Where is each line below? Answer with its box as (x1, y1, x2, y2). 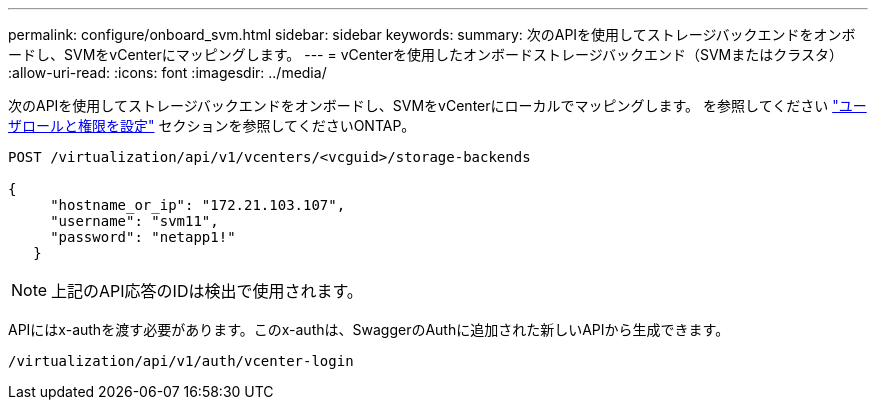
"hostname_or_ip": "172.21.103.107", (50, 197, 346, 213)
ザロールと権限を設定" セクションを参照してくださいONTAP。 (8, 117, 416, 134)
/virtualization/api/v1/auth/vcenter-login (8, 353, 354, 369)
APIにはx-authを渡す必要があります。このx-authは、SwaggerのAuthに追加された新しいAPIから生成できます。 (8, 321, 730, 338)
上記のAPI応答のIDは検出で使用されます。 (51, 281, 363, 301)
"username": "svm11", (50, 213, 219, 229)
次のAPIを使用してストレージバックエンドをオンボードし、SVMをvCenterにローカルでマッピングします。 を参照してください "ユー (8, 97, 867, 114)
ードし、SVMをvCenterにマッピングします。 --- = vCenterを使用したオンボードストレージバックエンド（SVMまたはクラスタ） (8, 46, 843, 63)
